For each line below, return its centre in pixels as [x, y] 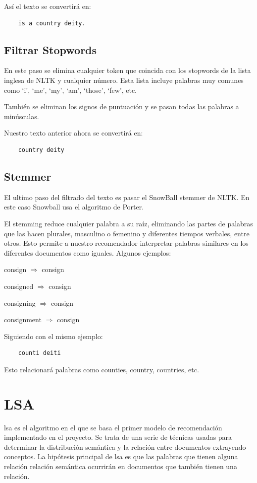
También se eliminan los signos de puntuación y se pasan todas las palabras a [122, 106]
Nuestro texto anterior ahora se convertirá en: [74, 133]
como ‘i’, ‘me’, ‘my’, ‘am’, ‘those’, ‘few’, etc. [71, 90]
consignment [23, 319]
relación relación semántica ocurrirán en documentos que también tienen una [121, 466]
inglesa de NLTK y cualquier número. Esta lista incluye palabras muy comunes [124, 80]
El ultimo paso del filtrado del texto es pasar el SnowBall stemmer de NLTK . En [127, 197]
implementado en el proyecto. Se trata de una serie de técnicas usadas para [118, 437]
